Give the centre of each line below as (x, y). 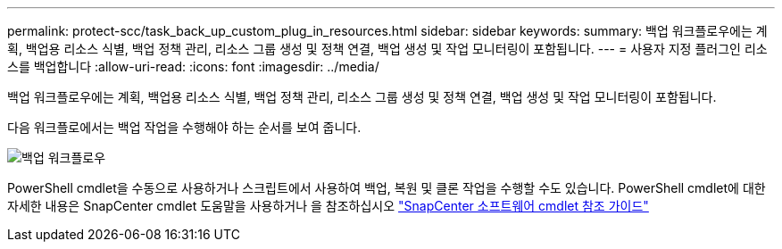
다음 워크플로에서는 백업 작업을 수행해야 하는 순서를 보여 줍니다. (184, 127)
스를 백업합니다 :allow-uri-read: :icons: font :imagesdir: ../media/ (193, 66)
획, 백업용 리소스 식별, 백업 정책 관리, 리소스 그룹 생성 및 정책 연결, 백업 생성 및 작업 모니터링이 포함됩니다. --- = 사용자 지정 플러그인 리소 (387, 49)
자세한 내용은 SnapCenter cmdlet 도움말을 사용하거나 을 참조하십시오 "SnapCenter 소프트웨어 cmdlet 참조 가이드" (328, 206)
